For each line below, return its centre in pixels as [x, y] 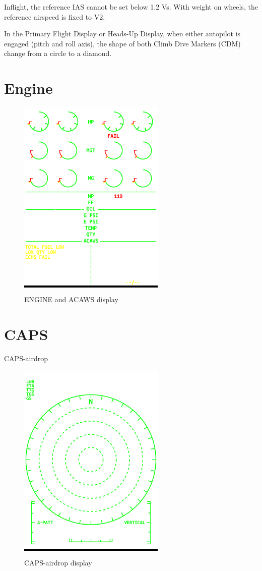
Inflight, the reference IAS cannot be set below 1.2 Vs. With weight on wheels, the [131, 7]
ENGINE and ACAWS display [71, 299]
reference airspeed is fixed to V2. [55, 16]
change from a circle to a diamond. [58, 53]
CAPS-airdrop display [58, 563]
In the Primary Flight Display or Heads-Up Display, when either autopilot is [122, 34]
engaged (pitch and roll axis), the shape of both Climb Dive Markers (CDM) [122, 43]
